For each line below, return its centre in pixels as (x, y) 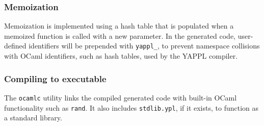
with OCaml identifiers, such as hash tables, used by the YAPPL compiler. (121, 56)
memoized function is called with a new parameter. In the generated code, (120, 35)
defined (15, 46)
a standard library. (33, 118)
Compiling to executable (55, 78)
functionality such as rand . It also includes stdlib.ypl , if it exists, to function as (131, 107)
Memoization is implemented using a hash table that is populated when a (119, 26)
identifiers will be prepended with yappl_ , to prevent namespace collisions (144, 46)
